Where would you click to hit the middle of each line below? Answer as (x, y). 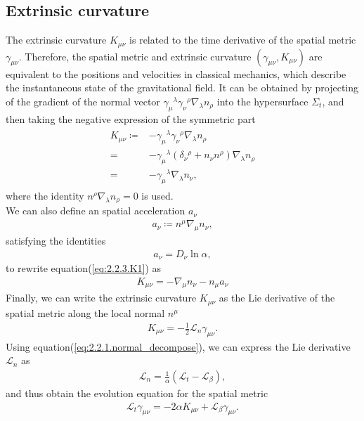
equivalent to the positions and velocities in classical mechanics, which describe (176, 73)
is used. (157, 195)
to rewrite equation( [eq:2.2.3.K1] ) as (84, 268)
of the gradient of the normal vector (83, 101)
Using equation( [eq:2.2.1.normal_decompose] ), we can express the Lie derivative (178, 346)
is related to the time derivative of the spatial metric (243, 40)
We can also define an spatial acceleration (96, 210)
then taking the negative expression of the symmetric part (131, 118)
